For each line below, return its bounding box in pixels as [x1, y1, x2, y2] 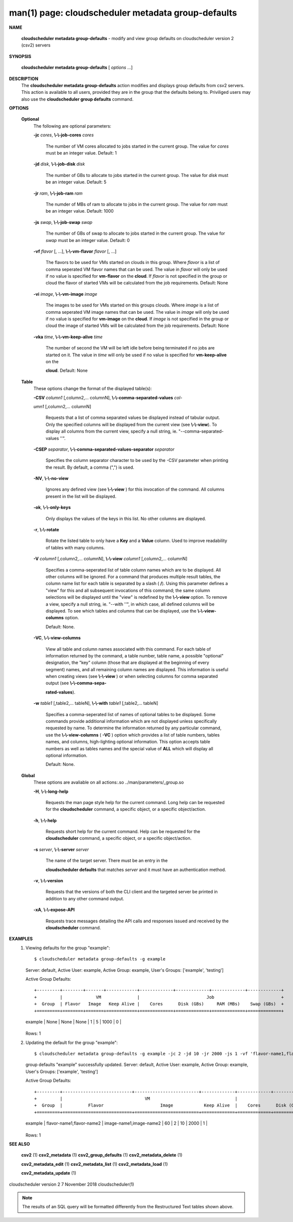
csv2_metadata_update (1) [21, 1170, 77, 1176]
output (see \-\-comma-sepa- [45, 680, 107, 686]
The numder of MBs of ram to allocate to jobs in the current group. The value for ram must [45, 201, 228, 207]
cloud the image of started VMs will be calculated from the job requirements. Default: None [45, 323, 229, 328]
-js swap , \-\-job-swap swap [33, 219, 93, 225]
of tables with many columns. [45, 545, 105, 550]
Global [21, 772, 35, 778]
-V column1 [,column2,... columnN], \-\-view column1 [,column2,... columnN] [33, 556, 188, 562]
